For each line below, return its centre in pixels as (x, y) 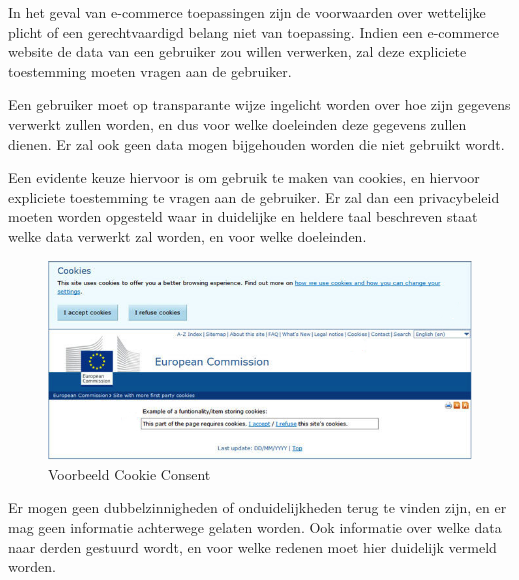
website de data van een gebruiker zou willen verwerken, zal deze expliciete (237, 51)
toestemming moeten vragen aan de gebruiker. (150, 70)
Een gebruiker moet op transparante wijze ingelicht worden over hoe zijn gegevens (259, 104)
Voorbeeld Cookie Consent (129, 473)
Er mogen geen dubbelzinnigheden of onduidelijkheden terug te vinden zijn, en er (257, 507)
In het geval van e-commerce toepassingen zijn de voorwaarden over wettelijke (247, 12)
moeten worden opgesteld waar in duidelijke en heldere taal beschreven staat (243, 216)
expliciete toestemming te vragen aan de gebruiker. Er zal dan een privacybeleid (254, 196)
